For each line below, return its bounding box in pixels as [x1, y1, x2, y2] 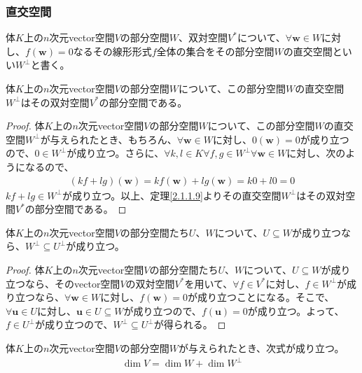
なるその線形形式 [73, 43, 152, 58]
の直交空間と [283, 43, 342, 58]
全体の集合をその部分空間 [156, 43, 274, 58]
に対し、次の [286, 146, 346, 160]
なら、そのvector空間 [25, 276, 120, 290]
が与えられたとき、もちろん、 [40, 132, 177, 146]
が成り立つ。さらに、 [67, 146, 165, 160]
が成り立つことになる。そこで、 [187, 290, 335, 304]
